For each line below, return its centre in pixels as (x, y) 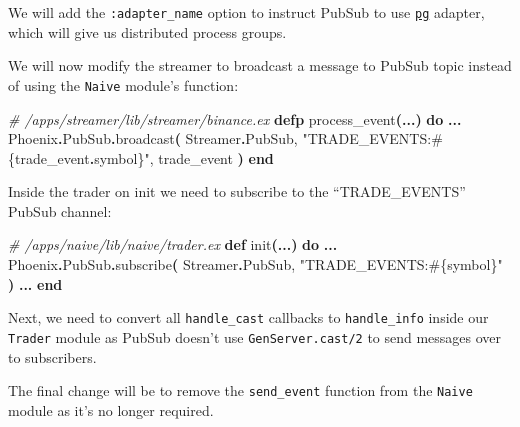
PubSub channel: (60, 210)
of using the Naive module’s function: (123, 84)
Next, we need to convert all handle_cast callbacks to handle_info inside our (248, 317)
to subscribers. (52, 356)
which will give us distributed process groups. (147, 31)
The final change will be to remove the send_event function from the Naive (240, 390)
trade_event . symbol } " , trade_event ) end (144, 157)
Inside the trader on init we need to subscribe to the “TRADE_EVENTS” (237, 191)
